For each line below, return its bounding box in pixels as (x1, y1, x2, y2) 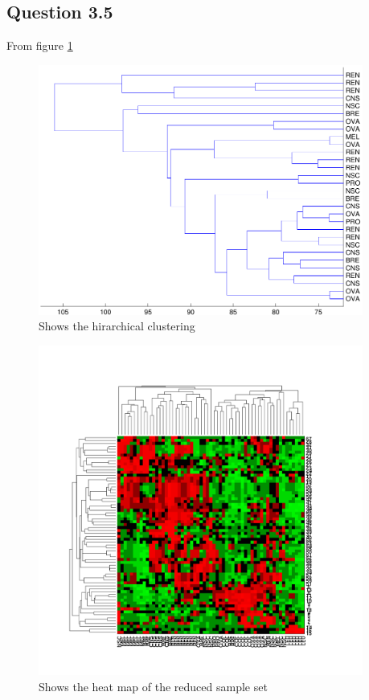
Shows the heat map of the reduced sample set (39, 677, 268, 694)
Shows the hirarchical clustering (39, 317, 195, 334)
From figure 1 (6, 37, 73, 54)
